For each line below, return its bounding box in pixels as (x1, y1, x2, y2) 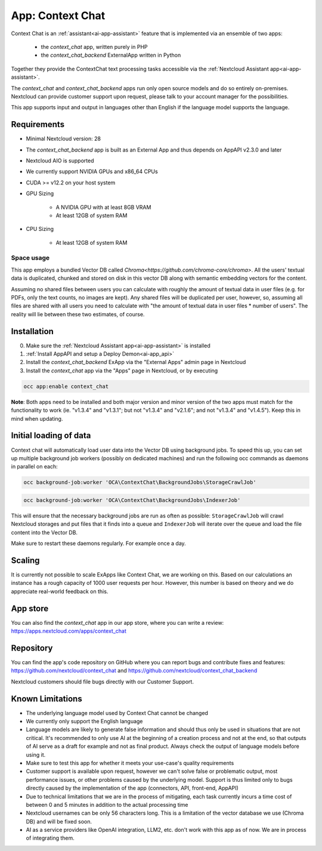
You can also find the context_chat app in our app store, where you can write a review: (11, 619, 224, 626)
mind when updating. (11, 415, 63, 422)
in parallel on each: (11, 463, 58, 470)
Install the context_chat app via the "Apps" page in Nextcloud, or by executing (26, 367, 218, 374)
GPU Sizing (26, 190, 54, 197)
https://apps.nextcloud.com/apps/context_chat (11, 627, 126, 635)
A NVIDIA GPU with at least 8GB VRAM (55, 203, 151, 211)
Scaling (11, 555, 40, 565)
